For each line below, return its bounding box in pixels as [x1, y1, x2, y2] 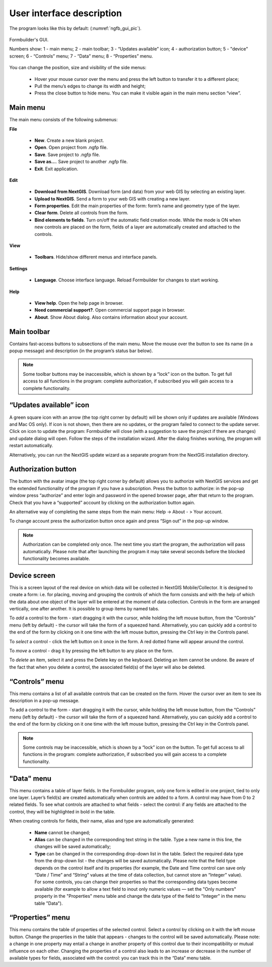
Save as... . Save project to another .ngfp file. [34, 159, 128, 165]
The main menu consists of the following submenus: [9, 117, 118, 123]
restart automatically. [9, 443, 53, 449]
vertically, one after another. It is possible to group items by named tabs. [9, 606, 160, 611]
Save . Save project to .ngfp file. [34, 152, 100, 158]
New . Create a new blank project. [34, 137, 104, 143]
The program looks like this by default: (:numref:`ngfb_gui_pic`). [9, 25, 142, 31]
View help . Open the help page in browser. [34, 300, 124, 306]
